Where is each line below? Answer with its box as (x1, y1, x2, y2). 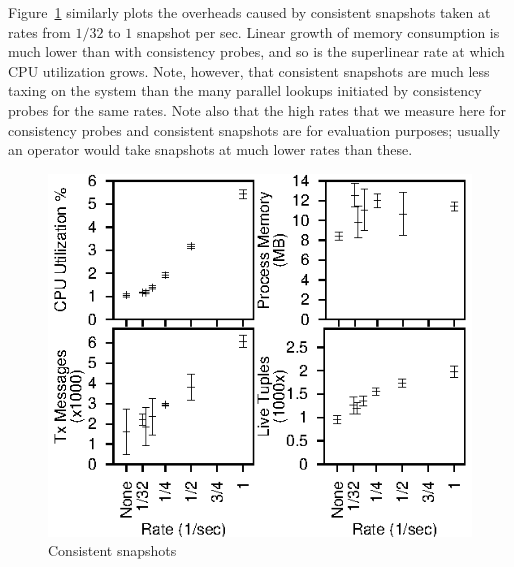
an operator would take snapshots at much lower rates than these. (8, 139, 413, 160)
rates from (8, 21, 71, 42)
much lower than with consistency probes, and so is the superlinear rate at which (8, 41, 505, 62)
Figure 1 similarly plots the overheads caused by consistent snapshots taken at (8, 2, 491, 22)
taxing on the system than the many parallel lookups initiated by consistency (8, 80, 482, 101)
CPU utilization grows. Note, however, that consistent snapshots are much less (8, 60, 490, 81)
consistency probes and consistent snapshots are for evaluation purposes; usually (8, 119, 501, 140)
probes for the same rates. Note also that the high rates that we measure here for (8, 99, 507, 120)
